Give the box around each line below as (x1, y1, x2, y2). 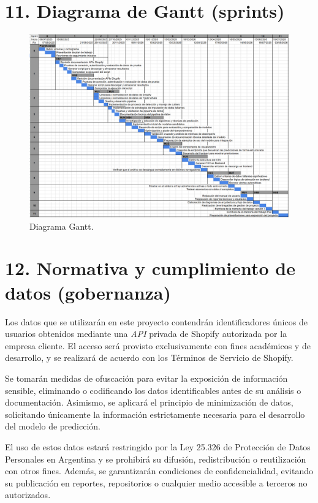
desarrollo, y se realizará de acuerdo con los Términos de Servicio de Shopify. (5, 351, 293, 364)
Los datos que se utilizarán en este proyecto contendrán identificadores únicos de (5, 315, 308, 328)
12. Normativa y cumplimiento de (5, 255, 295, 281)
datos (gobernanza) (5, 279, 172, 304)
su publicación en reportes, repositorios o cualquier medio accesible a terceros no (5, 476, 308, 489)
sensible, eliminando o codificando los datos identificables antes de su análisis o (5, 384, 301, 396)
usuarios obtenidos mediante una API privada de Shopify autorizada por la (5, 327, 287, 340)
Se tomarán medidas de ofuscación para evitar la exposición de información (5, 371, 288, 384)
